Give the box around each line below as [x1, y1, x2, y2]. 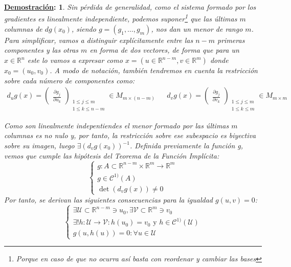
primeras [217, 34, 245, 45]
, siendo [71, 23, 96, 34]
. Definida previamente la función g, [129, 140, 243, 151]
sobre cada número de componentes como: [4, 75, 135, 85]
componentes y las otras [4, 44, 79, 55]
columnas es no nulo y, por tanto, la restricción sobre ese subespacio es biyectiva [4, 130, 256, 141]
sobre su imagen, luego [4, 140, 75, 151]
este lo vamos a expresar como [27, 55, 123, 65]
